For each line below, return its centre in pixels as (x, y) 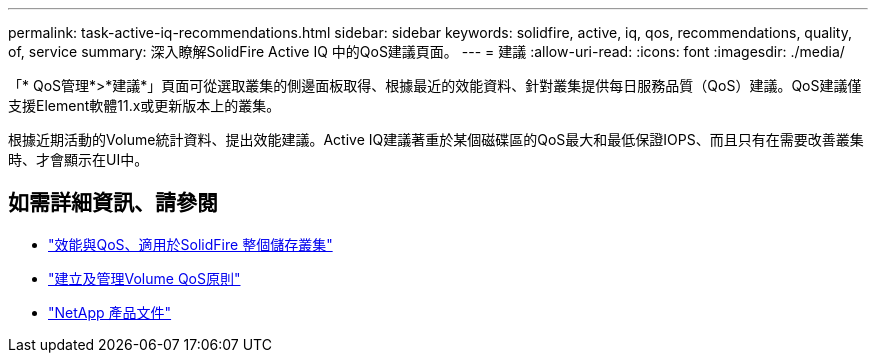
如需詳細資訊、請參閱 (113, 203)
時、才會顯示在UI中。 (78, 159)
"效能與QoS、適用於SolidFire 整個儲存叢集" (190, 244)
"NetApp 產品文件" (110, 312)
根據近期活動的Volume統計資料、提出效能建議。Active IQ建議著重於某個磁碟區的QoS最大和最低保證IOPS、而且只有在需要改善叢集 (436, 139)
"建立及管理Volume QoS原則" (144, 278)
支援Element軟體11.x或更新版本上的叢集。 (144, 105)
